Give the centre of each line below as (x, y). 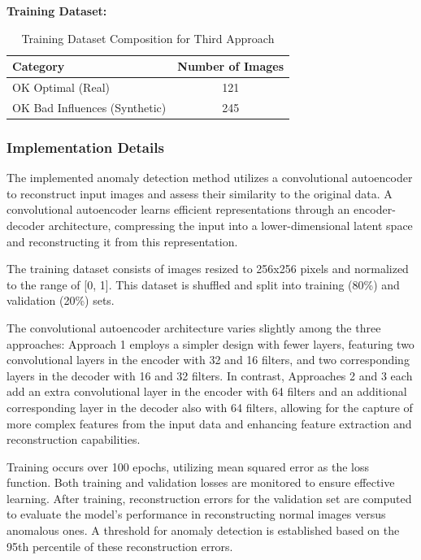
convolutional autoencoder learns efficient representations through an (178, 209)
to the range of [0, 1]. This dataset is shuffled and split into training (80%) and (203, 284)
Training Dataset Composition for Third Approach (148, 38)
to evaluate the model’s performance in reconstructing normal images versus (196, 514)
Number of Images (231, 66)
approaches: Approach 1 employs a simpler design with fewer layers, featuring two (210, 343)
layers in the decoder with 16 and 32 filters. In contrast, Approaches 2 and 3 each (210, 375)
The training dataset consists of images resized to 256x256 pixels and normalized (208, 269)
